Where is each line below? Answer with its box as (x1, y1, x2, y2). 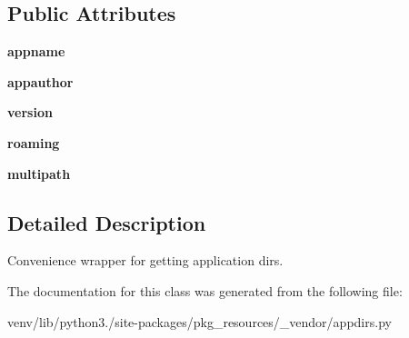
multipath (7, 164, 71, 183)
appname (7, 42, 65, 61)
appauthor (7, 72, 74, 91)
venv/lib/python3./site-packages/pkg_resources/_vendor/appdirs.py (7, 312, 392, 331)
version (7, 103, 53, 122)
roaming (7, 133, 60, 152)
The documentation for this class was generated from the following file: (7, 281, 403, 300)
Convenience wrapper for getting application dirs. (7, 251, 284, 270)
